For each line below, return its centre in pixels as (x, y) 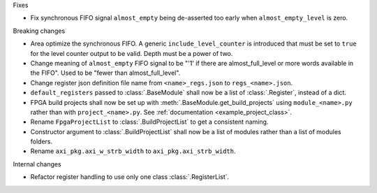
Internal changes (37, 164)
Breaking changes (39, 31)
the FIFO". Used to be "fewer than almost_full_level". (105, 73)
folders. (41, 142)
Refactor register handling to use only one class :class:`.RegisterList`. (130, 177)
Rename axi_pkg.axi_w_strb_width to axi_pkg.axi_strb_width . (133, 151)
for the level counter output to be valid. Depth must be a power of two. (132, 53)
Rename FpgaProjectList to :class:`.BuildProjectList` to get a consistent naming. (149, 122)
